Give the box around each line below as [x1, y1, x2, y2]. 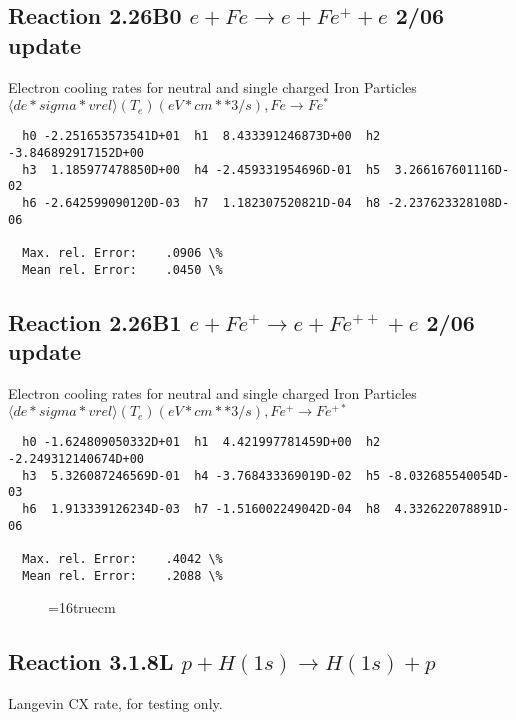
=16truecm [48, 597, 116, 618]
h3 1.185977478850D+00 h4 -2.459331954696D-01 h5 [22, 162, 381, 177]
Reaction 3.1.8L [8, 646, 174, 677]
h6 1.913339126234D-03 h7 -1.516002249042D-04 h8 [22, 502, 381, 517]
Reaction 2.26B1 [8, 306, 182, 337]
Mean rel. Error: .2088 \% [22, 568, 223, 583]
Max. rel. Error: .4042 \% [22, 552, 223, 567]
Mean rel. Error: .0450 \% [22, 262, 223, 277]
